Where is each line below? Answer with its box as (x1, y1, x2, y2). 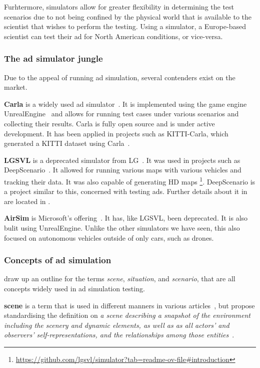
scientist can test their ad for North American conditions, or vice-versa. (4, 31, 223, 41)
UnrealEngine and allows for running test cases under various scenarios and (4, 108, 239, 119)
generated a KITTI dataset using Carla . (4, 138, 130, 148)
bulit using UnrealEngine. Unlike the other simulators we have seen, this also (4, 222, 240, 233)
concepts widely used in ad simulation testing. (4, 283, 145, 293)
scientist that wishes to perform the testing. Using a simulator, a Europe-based (4, 21, 246, 32)
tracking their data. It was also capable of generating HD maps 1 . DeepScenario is (4, 174, 255, 187)
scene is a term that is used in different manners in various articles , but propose (4, 300, 255, 310)
